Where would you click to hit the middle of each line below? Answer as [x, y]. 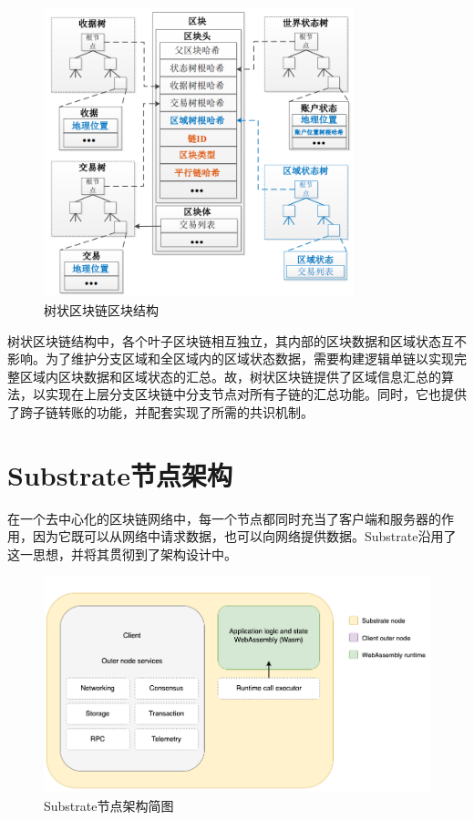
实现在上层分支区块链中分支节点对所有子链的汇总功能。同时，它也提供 [256, 394]
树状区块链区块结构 [101, 309]
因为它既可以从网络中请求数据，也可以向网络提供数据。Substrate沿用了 [244, 536]
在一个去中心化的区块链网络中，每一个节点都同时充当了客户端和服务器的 [224, 518]
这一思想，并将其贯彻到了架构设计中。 [122, 553]
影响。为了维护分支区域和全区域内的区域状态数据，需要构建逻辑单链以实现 [231, 359]
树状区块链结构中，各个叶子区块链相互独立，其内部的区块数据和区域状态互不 [237, 340]
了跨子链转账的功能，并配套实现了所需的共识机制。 [160, 411]
